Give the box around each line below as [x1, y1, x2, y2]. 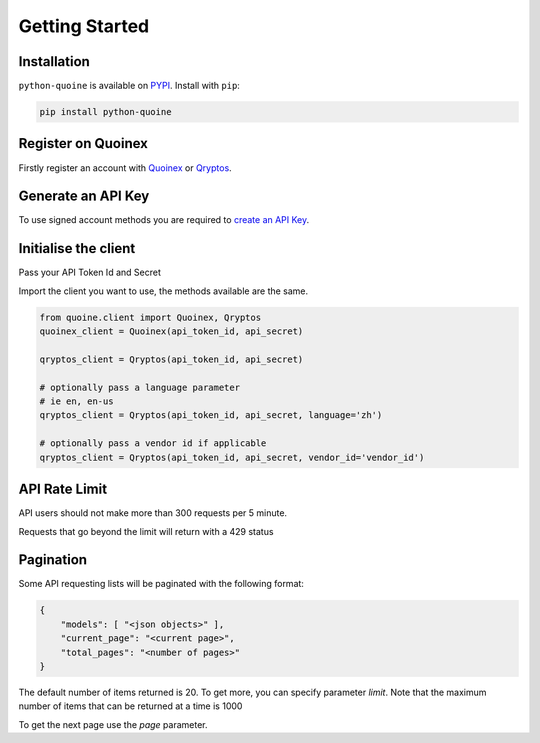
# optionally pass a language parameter [39, 381, 240, 393]
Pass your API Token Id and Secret [18, 266, 162, 279]
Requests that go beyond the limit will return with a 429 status [18, 525, 274, 537]
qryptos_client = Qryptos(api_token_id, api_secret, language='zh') [39, 410, 383, 421]
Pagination [18, 551, 88, 569]
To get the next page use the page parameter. [18, 718, 208, 730]
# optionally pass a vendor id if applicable [39, 438, 267, 449]
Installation [18, 53, 90, 70]
